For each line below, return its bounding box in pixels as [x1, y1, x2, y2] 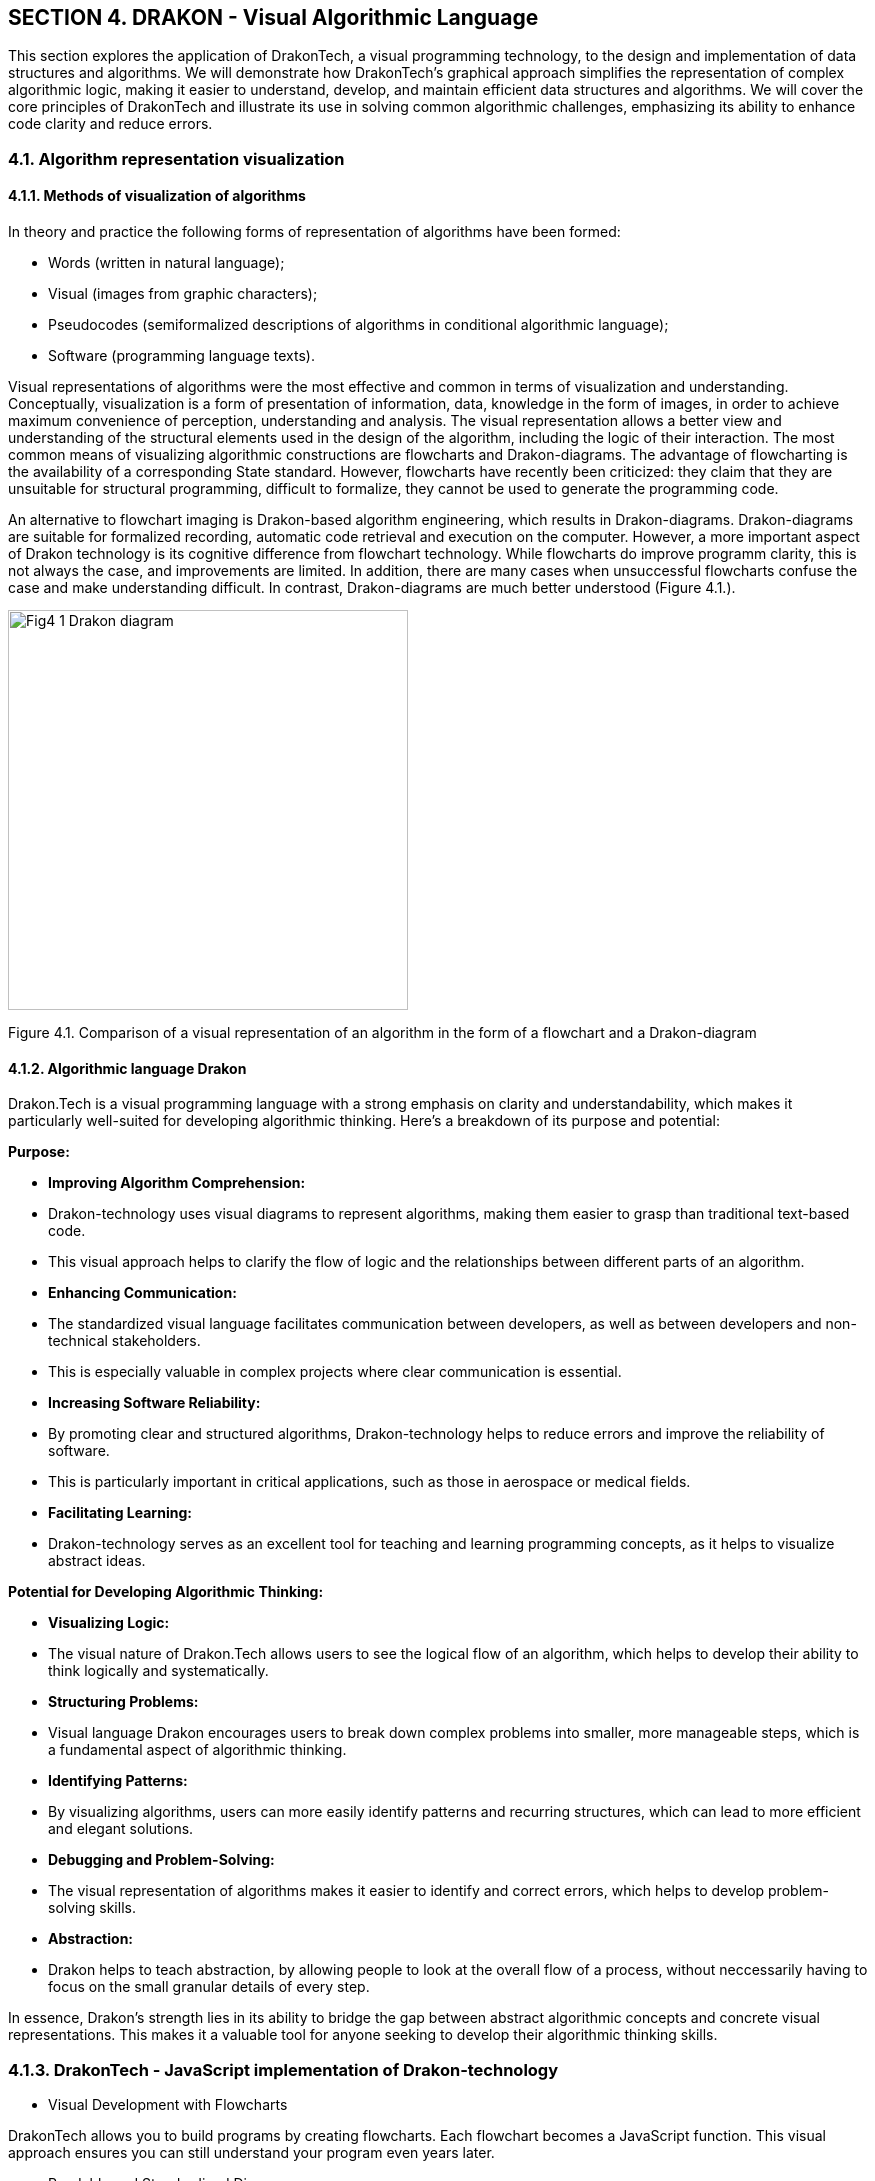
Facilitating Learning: [48, 1504, 192, 1522]
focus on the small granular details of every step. [48, 1978, 370, 1996]
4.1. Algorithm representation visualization [8, 148, 345, 169]
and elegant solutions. [48, 1820, 194, 1838]
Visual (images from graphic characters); [48, 285, 318, 303]
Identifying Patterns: [48, 1772, 188, 1790]
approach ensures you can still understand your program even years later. [8, 2143, 495, 2161]
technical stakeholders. [48, 1332, 201, 1350]
